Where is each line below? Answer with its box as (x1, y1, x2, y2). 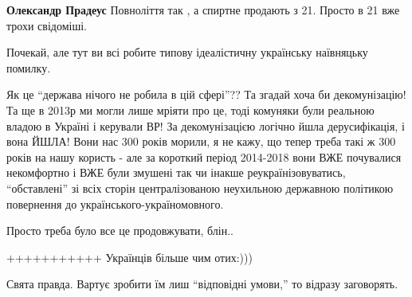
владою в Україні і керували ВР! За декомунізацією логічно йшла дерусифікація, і (6, 117, 405, 134)
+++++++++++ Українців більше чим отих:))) (6, 248, 253, 265)
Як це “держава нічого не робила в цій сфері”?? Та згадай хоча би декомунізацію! (6, 86, 406, 103)
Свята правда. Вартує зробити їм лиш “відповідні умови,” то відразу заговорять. (6, 276, 398, 292)
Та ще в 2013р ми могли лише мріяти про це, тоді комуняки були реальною (6, 101, 375, 118)
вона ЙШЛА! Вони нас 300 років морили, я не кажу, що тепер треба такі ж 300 (6, 133, 396, 150)
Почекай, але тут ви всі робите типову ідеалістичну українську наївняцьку (6, 44, 368, 61)
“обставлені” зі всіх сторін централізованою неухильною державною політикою (6, 179, 394, 196)
